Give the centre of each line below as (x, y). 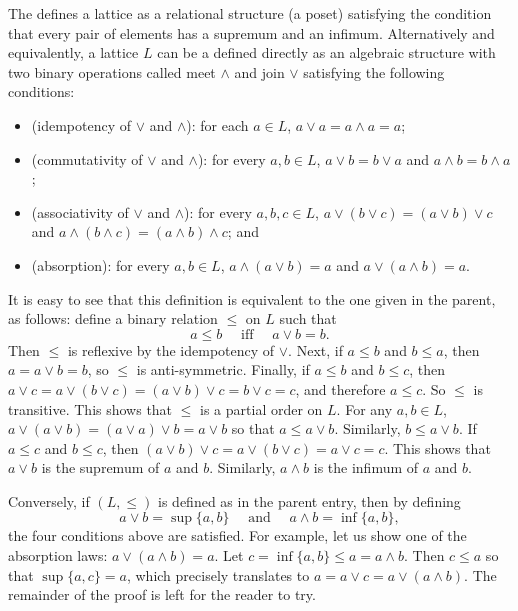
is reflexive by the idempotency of (171, 349)
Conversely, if (49, 500)
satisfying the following (374, 71)
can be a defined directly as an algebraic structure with (326, 52)
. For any (364, 408)
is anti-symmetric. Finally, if (223, 369)
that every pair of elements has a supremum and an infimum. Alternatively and (251, 32)
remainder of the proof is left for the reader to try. (162, 594)
